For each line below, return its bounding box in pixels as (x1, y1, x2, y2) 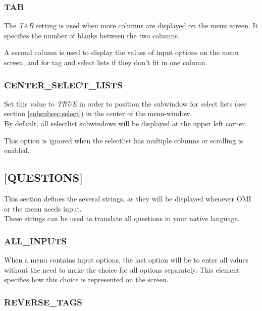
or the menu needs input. (4, 203, 82, 214)
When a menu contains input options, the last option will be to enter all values (4, 254, 249, 265)
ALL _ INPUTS (4, 234, 67, 247)
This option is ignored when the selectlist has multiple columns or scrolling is (4, 135, 243, 145)
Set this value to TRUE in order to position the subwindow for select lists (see (4, 98, 247, 109)
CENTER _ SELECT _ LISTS (4, 78, 123, 91)
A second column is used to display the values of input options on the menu (4, 47, 239, 58)
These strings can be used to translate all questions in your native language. (4, 213, 240, 224)
